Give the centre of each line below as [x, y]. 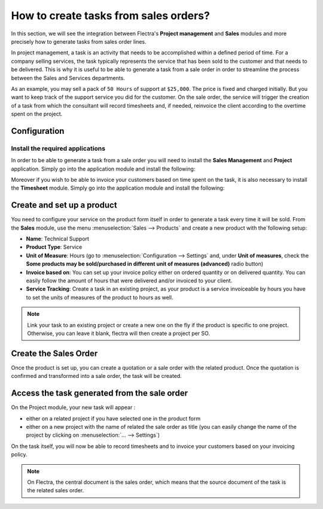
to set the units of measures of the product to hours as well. [100, 297]
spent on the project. [37, 114]
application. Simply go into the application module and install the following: [103, 169]
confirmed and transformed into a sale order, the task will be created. [96, 376]
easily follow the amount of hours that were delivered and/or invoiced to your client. [129, 281]
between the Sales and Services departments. [68, 78]
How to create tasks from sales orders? [111, 16]
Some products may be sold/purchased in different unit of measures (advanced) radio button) [144, 264]
